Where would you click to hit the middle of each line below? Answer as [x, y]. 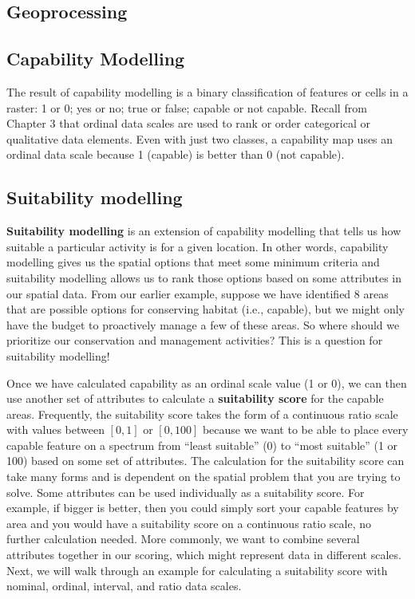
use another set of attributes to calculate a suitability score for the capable [195, 398]
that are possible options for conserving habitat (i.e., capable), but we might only [206, 309]
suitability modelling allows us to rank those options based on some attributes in [204, 277]
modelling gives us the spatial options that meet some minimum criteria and [193, 262]
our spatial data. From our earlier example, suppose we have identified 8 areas [198, 293]
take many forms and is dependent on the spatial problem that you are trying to [204, 477]
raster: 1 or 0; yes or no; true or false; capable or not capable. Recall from [187, 107]
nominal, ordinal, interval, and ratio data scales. [124, 586]
